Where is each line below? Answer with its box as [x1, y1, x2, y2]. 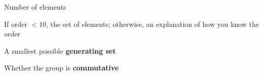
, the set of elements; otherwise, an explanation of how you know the [46, 18, 259, 29]
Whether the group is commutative [4, 62, 119, 73]
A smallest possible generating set [4, 45, 116, 56]
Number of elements [4, 2, 66, 12]
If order [4, 18, 27, 29]
